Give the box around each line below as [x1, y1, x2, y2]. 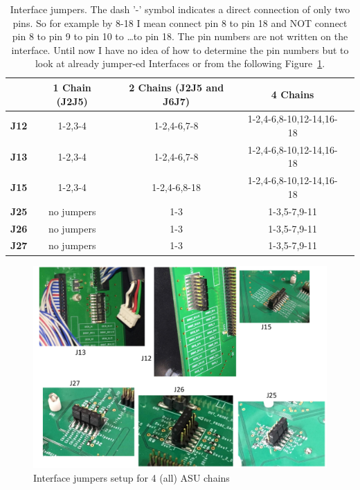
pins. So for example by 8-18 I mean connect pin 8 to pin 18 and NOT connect [12, 15, 348, 30]
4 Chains [271, 87, 314, 101]
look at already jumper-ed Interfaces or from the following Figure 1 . [35, 56, 325, 71]
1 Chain [53, 80, 91, 94]
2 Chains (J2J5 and [129, 80, 224, 94]
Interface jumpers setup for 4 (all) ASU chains [33, 470, 230, 484]
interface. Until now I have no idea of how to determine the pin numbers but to [11, 42, 349, 57]
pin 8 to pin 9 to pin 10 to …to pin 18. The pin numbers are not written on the [12, 29, 348, 44]
